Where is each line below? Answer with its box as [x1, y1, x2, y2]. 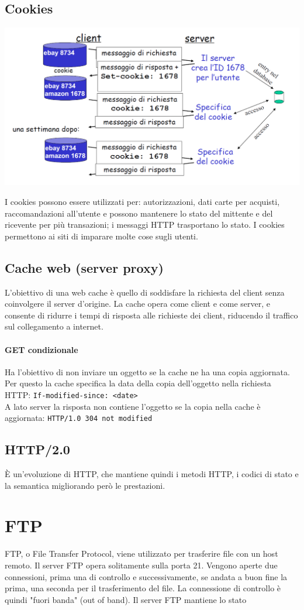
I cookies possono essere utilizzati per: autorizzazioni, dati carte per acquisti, [5, 196, 280, 208]
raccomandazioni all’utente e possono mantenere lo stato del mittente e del [5, 207, 273, 219]
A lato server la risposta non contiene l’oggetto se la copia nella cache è [5, 400, 261, 412]
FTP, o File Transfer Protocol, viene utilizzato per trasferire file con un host [5, 547, 278, 560]
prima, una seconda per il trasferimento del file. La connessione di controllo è [5, 582, 281, 594]
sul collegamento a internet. [5, 320, 103, 333]
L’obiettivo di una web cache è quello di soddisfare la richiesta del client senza [5, 286, 285, 298]
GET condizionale [5, 343, 78, 355]
